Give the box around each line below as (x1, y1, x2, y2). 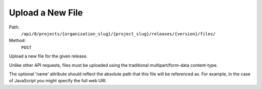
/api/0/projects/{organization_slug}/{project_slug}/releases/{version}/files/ (21, 31, 216, 36)
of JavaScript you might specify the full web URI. (9, 78, 107, 84)
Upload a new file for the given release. (9, 53, 88, 59)
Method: (9, 38, 26, 44)
